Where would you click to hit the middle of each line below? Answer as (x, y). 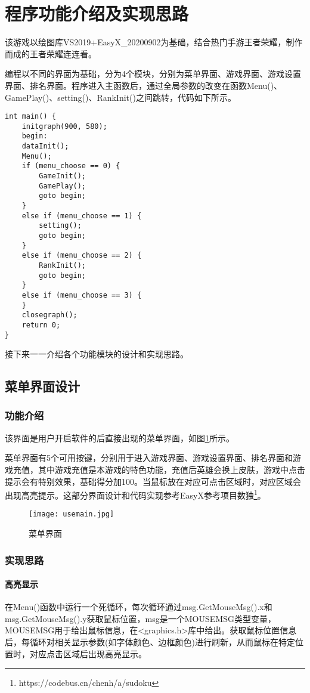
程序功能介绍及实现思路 (97, 13)
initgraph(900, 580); (64, 126)
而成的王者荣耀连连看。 (51, 53)
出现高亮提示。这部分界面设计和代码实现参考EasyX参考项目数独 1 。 (135, 494)
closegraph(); (49, 315)
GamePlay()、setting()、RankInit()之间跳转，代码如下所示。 (120, 97)
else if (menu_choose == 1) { (82, 216)
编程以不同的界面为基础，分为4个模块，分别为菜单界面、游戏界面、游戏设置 (153, 74)
